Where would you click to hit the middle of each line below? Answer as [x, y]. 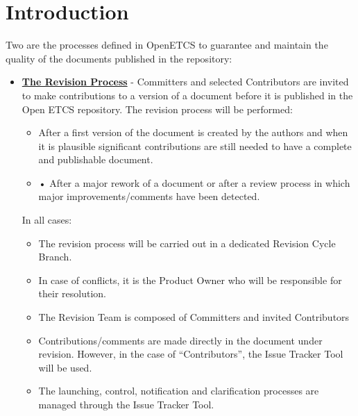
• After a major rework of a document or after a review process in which [194, 182]
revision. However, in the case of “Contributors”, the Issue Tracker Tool [191, 354]
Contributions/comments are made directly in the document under [180, 340]
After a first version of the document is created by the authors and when [193, 132]
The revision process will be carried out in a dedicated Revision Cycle [187, 243]
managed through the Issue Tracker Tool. [126, 404]
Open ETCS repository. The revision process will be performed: [157, 109]
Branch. [55, 257]
